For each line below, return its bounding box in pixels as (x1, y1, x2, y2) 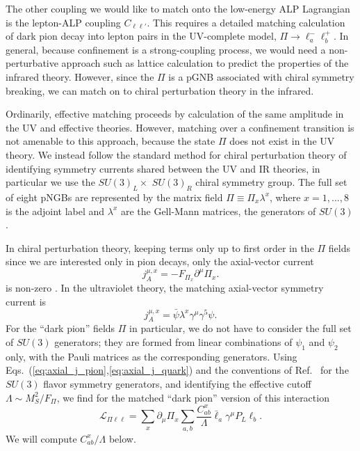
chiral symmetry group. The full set (195, 175, 347, 189)
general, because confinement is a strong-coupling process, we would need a (6, 42, 326, 56)
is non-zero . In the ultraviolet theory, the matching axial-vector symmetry (6, 280, 324, 295)
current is (6, 294, 47, 308)
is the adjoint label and (6, 203, 105, 218)
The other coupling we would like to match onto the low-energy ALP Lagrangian (6, 1, 350, 15)
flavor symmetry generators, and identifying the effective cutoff (43, 377, 311, 391)
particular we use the (6, 175, 95, 189)
